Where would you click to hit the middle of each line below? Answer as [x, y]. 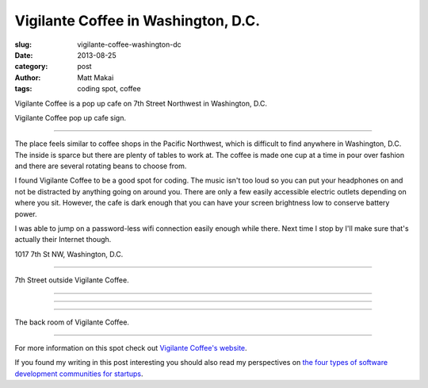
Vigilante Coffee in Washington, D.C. [138, 21]
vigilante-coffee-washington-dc [129, 44]
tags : [23, 89]
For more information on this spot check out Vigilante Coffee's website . [131, 348]
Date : [24, 55]
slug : [23, 44]
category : [31, 67]
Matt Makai [96, 77]
